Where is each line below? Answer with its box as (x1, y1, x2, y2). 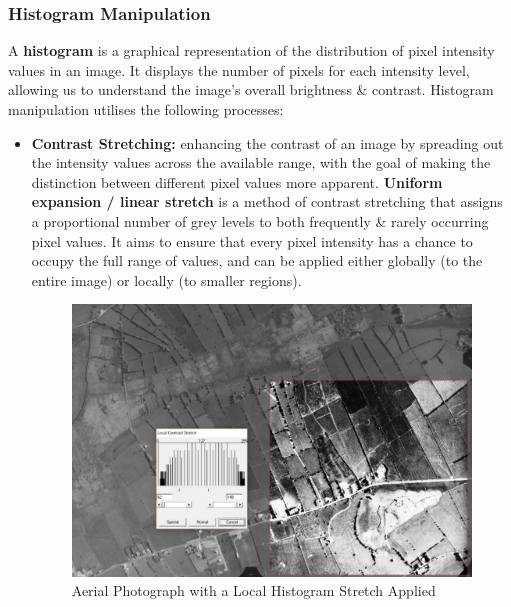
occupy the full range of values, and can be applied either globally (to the (31, 250, 483, 271)
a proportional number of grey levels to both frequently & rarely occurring (31, 210, 489, 231)
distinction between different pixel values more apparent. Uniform (31, 171, 443, 192)
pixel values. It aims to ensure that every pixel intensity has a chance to (31, 230, 473, 251)
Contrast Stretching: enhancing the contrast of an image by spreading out (31, 132, 504, 153)
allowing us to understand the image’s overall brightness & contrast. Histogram (8, 79, 494, 100)
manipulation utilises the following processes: (8, 99, 284, 119)
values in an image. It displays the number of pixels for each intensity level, (8, 59, 470, 80)
